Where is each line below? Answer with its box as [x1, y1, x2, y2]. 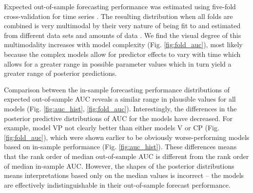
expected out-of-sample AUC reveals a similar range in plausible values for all [4, 94, 236, 104]
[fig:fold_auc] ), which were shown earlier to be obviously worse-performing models [4, 132, 250, 142]
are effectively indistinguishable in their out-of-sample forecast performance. [4, 179, 231, 190]
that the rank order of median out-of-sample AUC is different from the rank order [4, 151, 249, 161]
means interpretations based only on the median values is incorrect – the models [4, 170, 244, 180]
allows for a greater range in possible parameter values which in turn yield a [4, 58, 232, 69]
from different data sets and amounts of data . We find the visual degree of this [4, 30, 241, 40]
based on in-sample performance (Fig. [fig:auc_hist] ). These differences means [4, 141, 237, 152]
